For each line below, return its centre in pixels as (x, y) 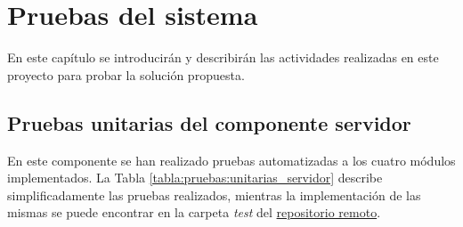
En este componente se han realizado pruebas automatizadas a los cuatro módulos (231, 160)
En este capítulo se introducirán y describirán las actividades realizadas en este (223, 57)
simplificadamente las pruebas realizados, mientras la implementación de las (214, 195)
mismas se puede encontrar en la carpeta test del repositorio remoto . (194, 212)
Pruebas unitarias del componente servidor (209, 122)
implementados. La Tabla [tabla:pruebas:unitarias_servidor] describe (195, 178)
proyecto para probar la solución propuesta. (126, 74)
